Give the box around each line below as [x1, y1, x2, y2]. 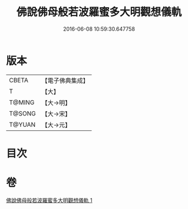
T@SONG [9, 109, 37, 117]
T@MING [9, 98, 35, 107]
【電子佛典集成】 [41, 76, 90, 85]
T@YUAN [9, 120, 36, 128]
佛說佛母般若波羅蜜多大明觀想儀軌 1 [6, 197, 93, 204]
